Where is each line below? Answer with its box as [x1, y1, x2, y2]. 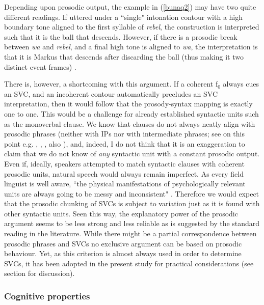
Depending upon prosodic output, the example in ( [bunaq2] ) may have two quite [4, 2, 256, 12]
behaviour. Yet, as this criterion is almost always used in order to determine [4, 248, 242, 259]
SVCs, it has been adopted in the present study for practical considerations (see [4, 258, 254, 268]
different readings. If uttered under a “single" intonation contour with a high [4, 11, 243, 22]
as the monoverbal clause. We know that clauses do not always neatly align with [4, 118, 255, 129]
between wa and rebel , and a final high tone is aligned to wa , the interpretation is [4, 41, 258, 52]
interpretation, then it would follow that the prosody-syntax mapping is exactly [4, 98, 253, 109]
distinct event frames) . [4, 61, 76, 72]
